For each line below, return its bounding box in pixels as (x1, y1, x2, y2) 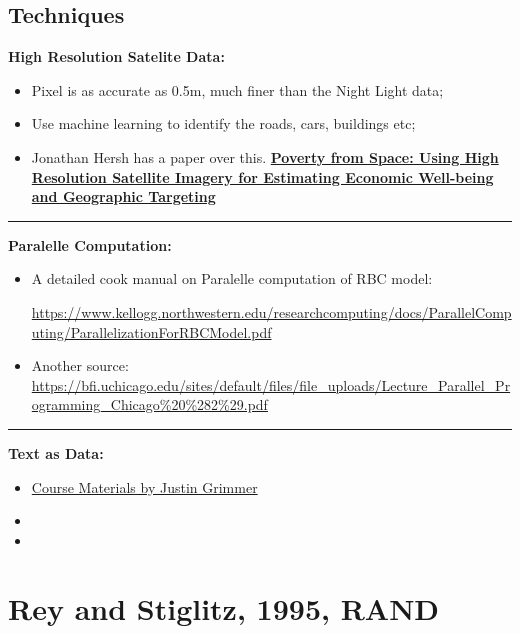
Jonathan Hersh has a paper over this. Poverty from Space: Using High (31, 146, 499, 167)
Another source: (31, 355, 129, 376)
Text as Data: (8, 442, 104, 463)
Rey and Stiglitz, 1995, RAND (8, 588, 440, 629)
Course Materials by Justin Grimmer (31, 476, 258, 497)
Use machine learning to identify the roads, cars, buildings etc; (31, 113, 416, 134)
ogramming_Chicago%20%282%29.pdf (31, 394, 268, 415)
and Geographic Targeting (31, 186, 216, 207)
